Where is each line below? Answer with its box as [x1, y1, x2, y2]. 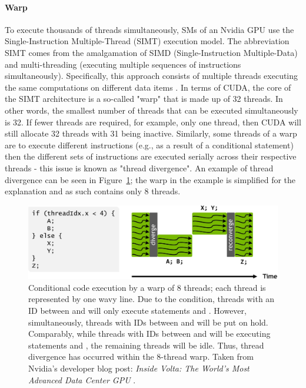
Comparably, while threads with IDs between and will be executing [28, 327, 271, 340]
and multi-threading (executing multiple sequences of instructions [5, 58, 241, 70]
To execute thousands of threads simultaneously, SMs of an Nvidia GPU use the [5, 23, 294, 35]
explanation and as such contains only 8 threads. [5, 185, 181, 197]
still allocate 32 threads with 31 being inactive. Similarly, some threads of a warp [5, 127, 297, 140]
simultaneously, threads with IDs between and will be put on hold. [28, 316, 268, 328]
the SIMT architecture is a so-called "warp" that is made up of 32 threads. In [5, 92, 283, 105]
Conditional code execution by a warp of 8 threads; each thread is [28, 281, 266, 293]
